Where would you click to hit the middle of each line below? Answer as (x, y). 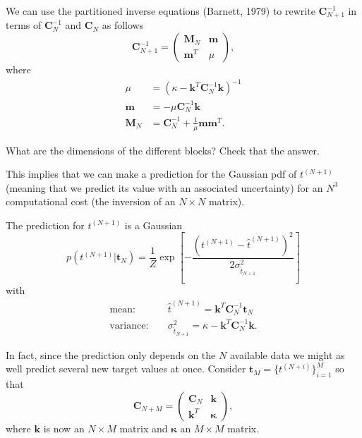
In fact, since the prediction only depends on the (111, 354)
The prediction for (45, 225)
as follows (123, 25)
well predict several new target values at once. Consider (126, 369)
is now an (64, 428)
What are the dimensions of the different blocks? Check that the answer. (163, 150)
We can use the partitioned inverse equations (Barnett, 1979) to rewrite (161, 11)
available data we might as (287, 354)
